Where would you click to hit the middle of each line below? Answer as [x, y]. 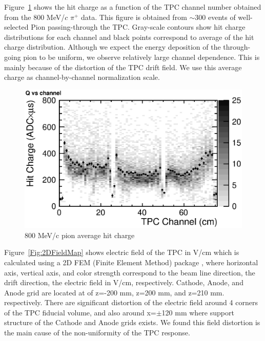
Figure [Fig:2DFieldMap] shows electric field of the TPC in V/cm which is [122, 252]
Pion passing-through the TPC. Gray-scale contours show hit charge [138, 27]
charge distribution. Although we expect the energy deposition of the [113, 47]
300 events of [215, 17]
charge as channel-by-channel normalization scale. [82, 77]
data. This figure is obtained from [134, 17]
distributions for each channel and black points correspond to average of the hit [129, 37]
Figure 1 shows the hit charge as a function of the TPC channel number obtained [133, 7]
